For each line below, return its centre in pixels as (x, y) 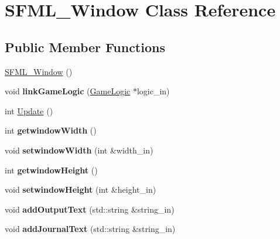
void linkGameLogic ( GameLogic (68, 91)
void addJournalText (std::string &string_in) (90, 229)
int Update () (29, 110)
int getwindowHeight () (51, 170)
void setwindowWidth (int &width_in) (79, 150)
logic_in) (153, 91)
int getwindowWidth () (51, 130)
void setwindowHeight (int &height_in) (81, 190)
